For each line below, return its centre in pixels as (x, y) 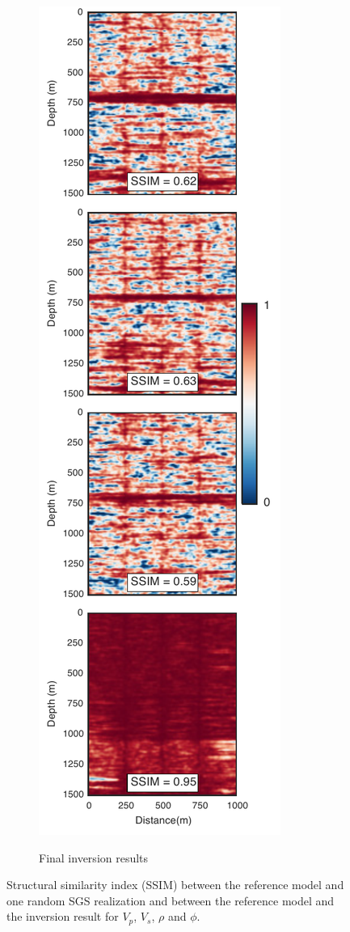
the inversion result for (63, 916)
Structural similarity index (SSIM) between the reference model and (175, 885)
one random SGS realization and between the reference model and (171, 900)
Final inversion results (94, 857)
